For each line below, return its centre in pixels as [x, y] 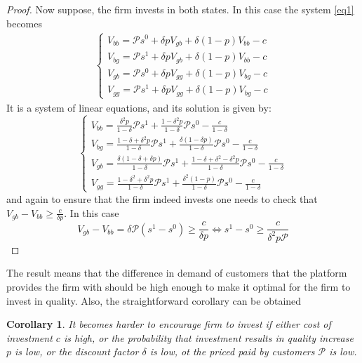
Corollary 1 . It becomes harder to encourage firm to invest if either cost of [169, 324]
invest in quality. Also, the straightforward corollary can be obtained [154, 300]
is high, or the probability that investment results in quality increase [208, 337]
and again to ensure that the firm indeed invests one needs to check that [162, 198]
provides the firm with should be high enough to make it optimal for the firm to [179, 286]
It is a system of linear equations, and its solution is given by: [139, 107]
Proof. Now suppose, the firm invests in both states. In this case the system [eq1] [180, 9]
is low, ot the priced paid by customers [232, 351]
